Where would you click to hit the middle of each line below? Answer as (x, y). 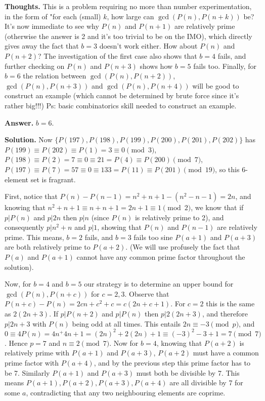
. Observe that (147, 293)
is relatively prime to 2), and (179, 217)
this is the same (230, 304)
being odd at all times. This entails (126, 323)
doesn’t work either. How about (148, 46)
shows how (156, 66)
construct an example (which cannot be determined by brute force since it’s (122, 95)
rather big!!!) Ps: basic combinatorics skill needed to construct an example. (121, 105)
